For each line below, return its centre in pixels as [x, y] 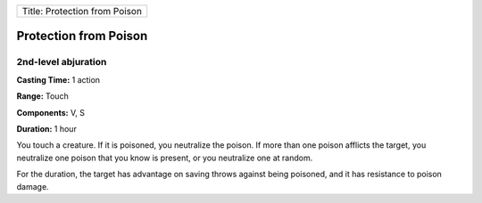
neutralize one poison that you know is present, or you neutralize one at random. [165, 158]
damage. [33, 186]
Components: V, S [50, 112]
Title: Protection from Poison [82, 11]
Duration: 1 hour [47, 128]
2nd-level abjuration [62, 62]
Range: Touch [42, 96]
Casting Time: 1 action [58, 79]
